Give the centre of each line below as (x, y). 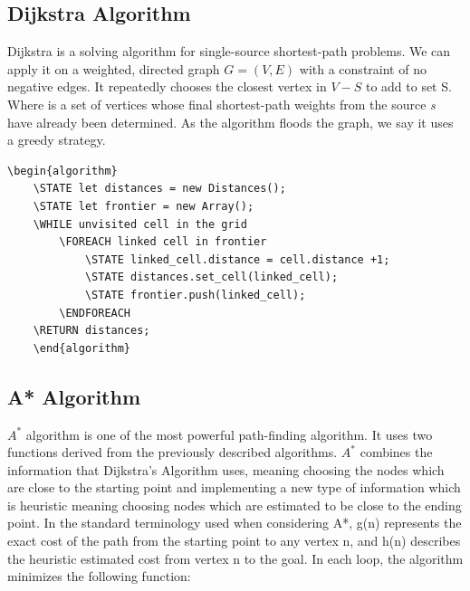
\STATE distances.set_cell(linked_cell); (211, 277)
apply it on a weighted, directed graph (114, 68)
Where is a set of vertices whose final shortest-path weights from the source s (221, 104)
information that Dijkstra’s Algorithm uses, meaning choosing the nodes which (226, 469)
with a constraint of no (363, 68)
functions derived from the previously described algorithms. (173, 452)
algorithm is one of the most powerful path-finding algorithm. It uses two (229, 434)
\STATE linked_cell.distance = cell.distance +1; (237, 259)
